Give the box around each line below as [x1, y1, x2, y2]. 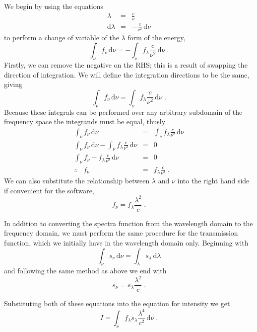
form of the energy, [128, 32, 186, 42]
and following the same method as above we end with [4, 265, 167, 276]
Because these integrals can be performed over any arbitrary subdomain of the [4, 106, 243, 117]
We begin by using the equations [4, 1, 104, 11]
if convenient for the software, [4, 185, 94, 195]
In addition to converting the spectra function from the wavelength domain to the [4, 218, 253, 228]
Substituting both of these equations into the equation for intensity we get [4, 298, 230, 309]
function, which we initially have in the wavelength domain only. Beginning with [4, 237, 249, 248]
